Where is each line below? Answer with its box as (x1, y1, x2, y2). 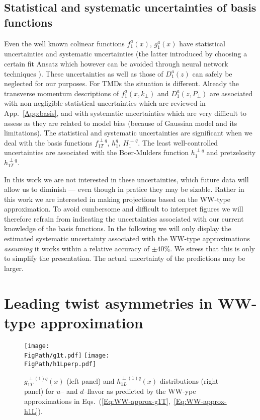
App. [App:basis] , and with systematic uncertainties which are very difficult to (4, 107, 246, 118)
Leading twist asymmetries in (4, 292, 213, 313)
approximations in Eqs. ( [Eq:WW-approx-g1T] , (24, 395, 170, 406)
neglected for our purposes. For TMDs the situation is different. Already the (4, 78, 239, 89)
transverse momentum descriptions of (4, 88, 119, 98)
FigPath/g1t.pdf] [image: (24, 352, 110, 360)
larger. (4, 262, 24, 273)
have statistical (179, 38, 225, 48)
